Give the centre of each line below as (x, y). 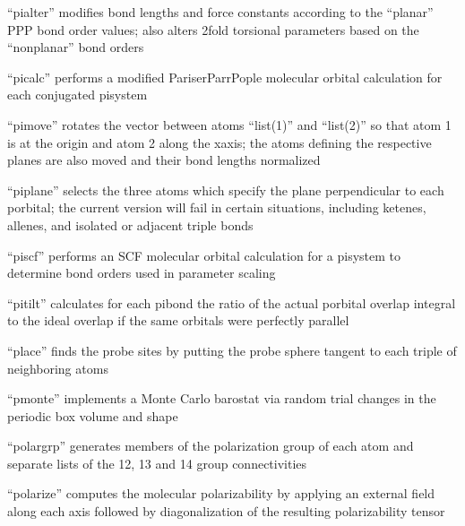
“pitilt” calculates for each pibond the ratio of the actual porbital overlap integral (232, 302)
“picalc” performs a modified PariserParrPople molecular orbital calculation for (225, 77)
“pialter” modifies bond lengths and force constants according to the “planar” (220, 12)
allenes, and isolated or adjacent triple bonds (130, 224)
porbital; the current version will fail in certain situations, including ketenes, (217, 207)
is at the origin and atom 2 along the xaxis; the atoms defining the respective (220, 142)
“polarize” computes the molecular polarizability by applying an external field (221, 493)
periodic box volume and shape (93, 415)
